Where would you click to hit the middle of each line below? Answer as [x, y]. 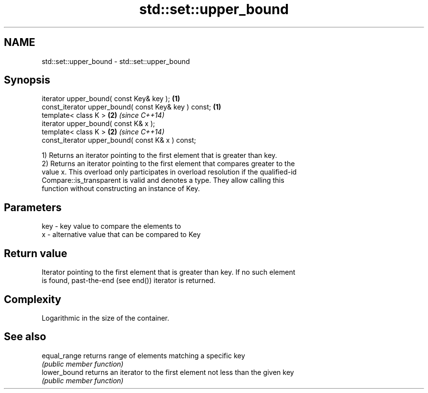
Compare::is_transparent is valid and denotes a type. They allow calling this [163, 180]
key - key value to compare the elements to [111, 226]
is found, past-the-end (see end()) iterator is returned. [128, 281]
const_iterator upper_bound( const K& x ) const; [119, 140]
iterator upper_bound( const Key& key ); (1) [111, 99]
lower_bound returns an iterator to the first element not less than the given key [168, 372]
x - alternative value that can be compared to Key [121, 235]
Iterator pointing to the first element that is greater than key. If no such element [169, 272]
